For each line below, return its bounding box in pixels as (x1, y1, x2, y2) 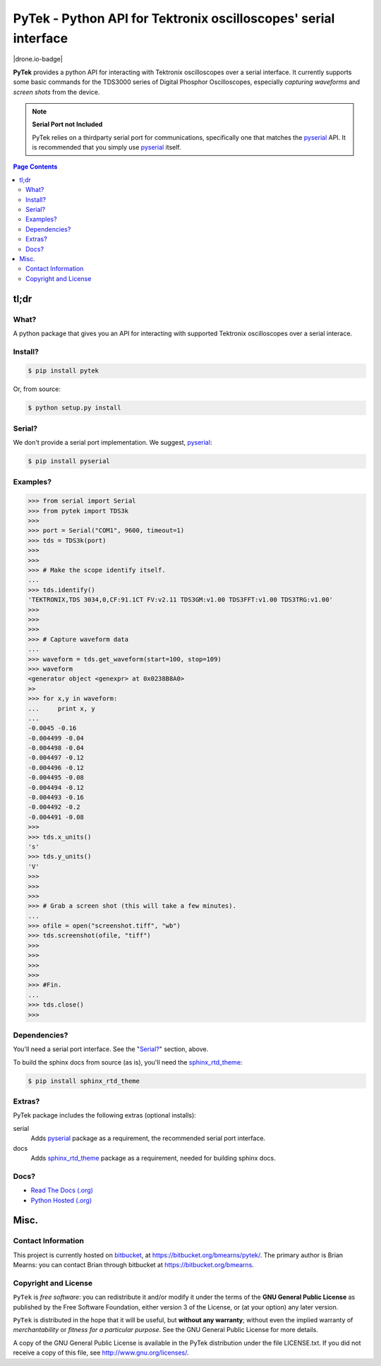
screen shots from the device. (13, 88, 100, 96)
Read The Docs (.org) (30, 1186, 93, 1194)
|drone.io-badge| (13, 55, 63, 64)
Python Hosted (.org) (30, 1196, 92, 1204)
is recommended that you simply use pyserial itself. (32, 143, 181, 152)
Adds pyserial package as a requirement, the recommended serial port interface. (30, 1134, 266, 1143)
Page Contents (13, 162, 58, 171)
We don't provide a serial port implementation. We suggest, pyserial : (13, 438, 212, 447)
